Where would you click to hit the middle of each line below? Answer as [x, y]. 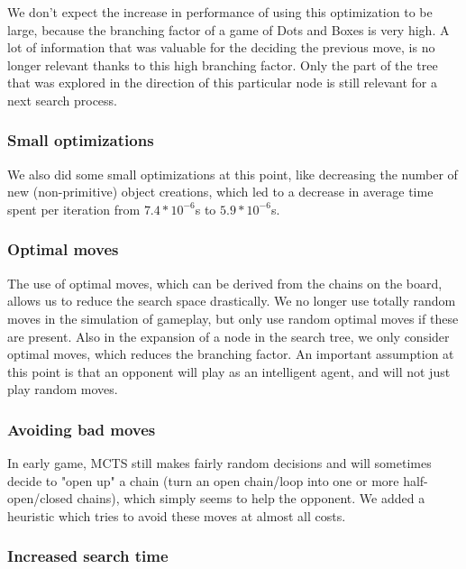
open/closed [40, 498]
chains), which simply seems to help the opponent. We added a [251, 498]
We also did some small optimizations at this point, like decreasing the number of [233, 174]
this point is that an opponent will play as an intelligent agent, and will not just [229, 371]
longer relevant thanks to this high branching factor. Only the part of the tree [223, 64]
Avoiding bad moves [82, 429]
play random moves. [63, 389]
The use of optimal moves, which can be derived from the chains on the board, [225, 283]
